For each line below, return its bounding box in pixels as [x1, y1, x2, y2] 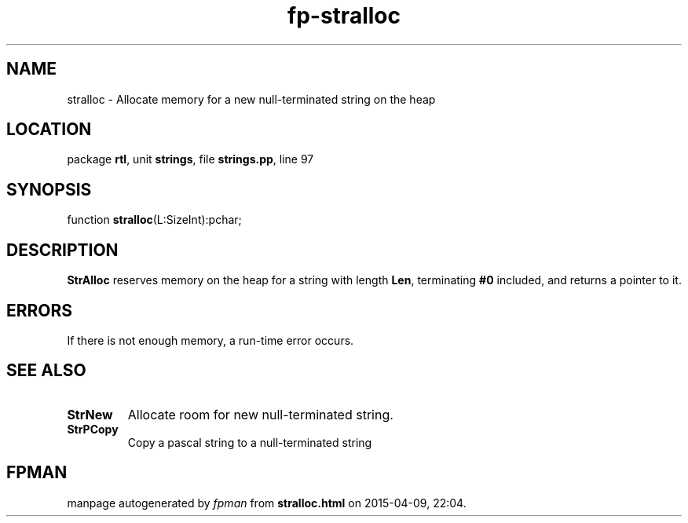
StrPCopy [67, 422, 119, 436]
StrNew [67, 406, 113, 422]
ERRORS [6, 300, 73, 320]
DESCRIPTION [6, 240, 119, 260]
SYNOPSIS [6, 179, 92, 199]
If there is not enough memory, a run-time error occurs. [67, 333, 354, 347]
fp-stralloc [287, 2, 401, 29]
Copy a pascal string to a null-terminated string [127, 435, 372, 449]
